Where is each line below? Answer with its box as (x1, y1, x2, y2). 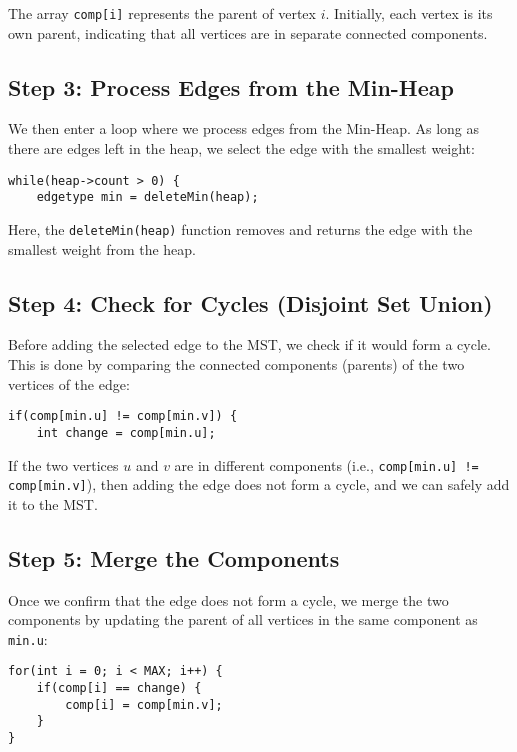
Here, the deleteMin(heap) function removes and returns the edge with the (8, 218, 473, 239)
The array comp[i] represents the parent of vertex (8, 3, 316, 23)
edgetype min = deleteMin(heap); (36, 190, 259, 205)
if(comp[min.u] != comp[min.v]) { (8, 409, 238, 424)
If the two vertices (8, 454, 119, 475)
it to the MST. (8, 493, 98, 514)
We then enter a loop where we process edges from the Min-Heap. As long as (8, 118, 480, 139)
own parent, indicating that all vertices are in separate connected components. (8, 22, 488, 43)
